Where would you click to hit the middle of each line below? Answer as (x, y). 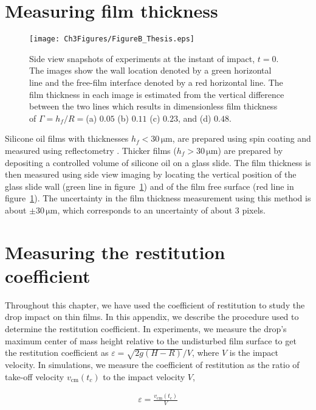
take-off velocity (35, 376)
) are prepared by (250, 150)
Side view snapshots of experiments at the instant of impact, (142, 58)
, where (205, 353)
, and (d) (194, 118)
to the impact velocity (144, 376)
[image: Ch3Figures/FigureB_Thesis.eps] (112, 39)
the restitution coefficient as (57, 353)
